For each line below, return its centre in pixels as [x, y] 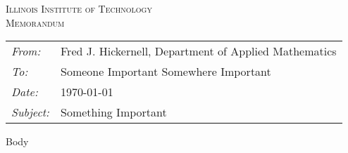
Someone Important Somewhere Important [166, 72]
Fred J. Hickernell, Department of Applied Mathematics [198, 51]
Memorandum [35, 22]
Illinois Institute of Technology [79, 8]
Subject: [30, 112]
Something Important [113, 112]
